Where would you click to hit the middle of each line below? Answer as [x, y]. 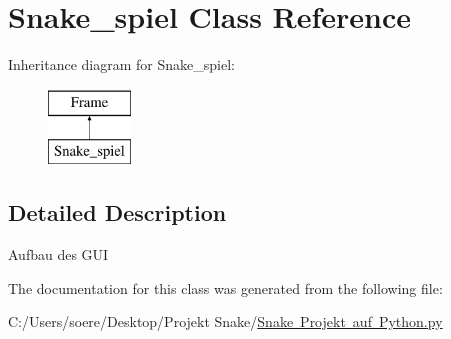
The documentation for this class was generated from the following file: [225, 287]
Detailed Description [117, 212]
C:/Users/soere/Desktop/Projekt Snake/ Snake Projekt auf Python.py [225, 321]
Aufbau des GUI [58, 254]
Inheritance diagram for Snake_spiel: [121, 64]
